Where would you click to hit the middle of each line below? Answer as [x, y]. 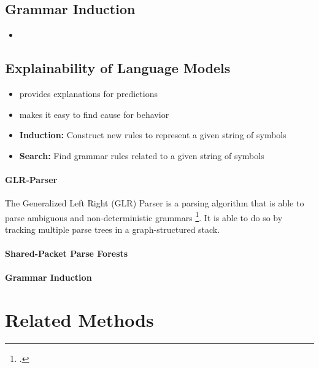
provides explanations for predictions [88, 93]
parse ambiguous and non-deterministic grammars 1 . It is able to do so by [144, 216]
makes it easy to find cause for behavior [94, 114]
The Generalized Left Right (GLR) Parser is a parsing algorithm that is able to [155, 203]
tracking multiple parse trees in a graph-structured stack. [113, 229]
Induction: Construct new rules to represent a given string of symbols [153, 135]
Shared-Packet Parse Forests [67, 253]
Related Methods [79, 320]
